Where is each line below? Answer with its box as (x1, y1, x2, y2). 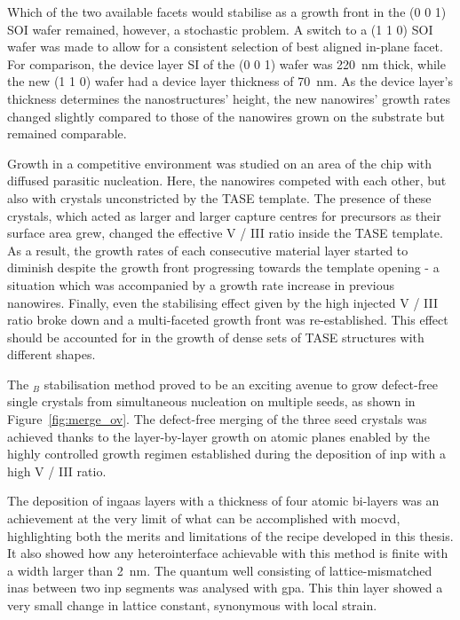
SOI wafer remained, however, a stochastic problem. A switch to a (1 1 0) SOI (7, 20, 433, 38)
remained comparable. (7, 124, 127, 143)
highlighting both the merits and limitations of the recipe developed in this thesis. (7, 526, 454, 545)
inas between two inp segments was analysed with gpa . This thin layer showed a (7, 578, 443, 597)
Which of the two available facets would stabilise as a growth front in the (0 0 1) (7, 3, 447, 20)
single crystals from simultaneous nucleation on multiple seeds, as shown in (7, 392, 416, 411)
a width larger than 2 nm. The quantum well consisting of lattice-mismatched (7, 561, 432, 579)
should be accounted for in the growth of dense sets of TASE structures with (7, 327, 424, 346)
